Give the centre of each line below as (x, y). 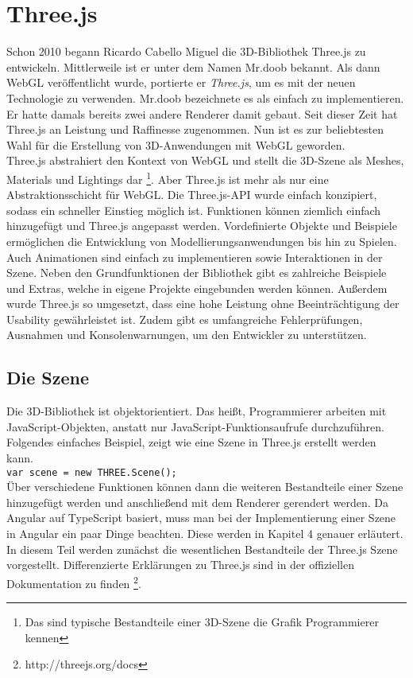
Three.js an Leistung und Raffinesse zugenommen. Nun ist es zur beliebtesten (195, 129)
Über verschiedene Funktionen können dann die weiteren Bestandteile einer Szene (205, 487)
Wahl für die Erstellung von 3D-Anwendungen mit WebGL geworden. (176, 144)
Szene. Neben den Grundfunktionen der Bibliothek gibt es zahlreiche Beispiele (197, 273)
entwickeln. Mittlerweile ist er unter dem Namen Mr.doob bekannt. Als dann (193, 66)
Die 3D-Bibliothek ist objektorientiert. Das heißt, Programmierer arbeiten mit (197, 411)
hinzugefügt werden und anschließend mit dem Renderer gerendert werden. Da (197, 502)
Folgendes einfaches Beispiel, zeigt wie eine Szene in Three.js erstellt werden (191, 442)
